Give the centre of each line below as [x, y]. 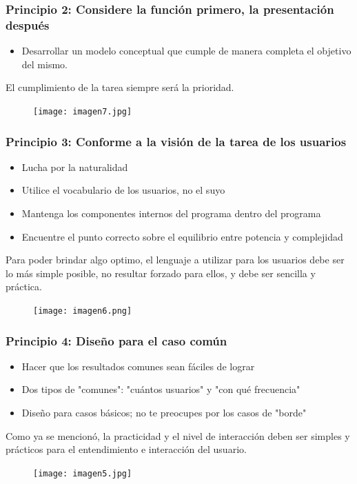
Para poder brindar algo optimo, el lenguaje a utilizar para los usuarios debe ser [175, 260]
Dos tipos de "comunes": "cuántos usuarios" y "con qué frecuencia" [161, 389]
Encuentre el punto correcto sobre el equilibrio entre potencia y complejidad [182, 236]
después [28, 24]
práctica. [24, 286]
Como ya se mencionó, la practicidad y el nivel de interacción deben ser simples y [178, 435]
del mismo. [44, 64]
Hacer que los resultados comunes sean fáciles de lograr [138, 366]
